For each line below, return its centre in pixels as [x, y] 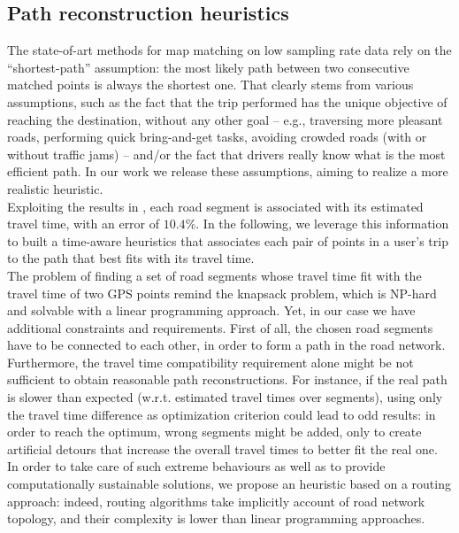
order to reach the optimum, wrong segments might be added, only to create [214, 432]
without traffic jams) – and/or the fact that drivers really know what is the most [226, 154]
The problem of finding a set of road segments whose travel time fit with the [214, 275]
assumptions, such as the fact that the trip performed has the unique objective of [227, 101]
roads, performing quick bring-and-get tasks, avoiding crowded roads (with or [217, 137]
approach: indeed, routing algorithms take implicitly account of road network [216, 501]
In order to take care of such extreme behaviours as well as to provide [196, 466]
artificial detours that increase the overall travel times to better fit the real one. [222, 448]
